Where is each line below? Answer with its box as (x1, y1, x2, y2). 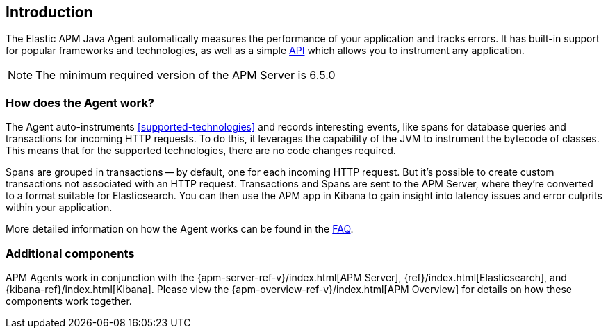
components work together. (6, 294, 132, 307)
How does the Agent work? (6, 95, 155, 110)
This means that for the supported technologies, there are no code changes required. (6, 144, 396, 157)
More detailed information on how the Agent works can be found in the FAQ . (6, 223, 354, 235)
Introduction (6, 3, 93, 21)
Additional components (6, 246, 135, 260)
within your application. (6, 201, 113, 214)
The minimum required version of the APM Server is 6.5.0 (35, 68, 336, 83)
